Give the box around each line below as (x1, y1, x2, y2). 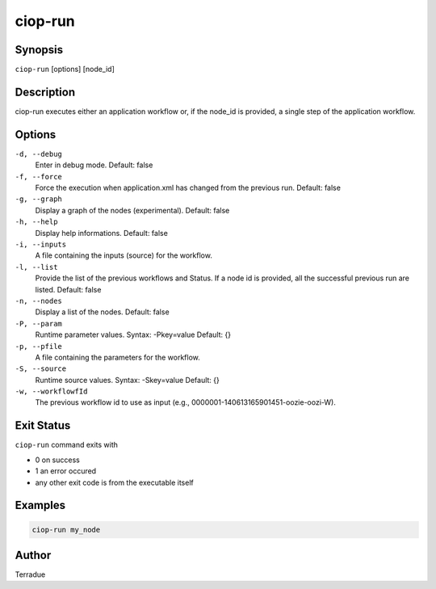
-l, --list (15, 263, 58, 271)
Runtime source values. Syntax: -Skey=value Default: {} (35, 375, 220, 385)
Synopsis (15, 43, 64, 57)
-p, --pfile (15, 342, 62, 351)
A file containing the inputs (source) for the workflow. (35, 250, 213, 260)
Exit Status (15, 419, 71, 432)
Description (15, 85, 76, 99)
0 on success (35, 455, 80, 465)
